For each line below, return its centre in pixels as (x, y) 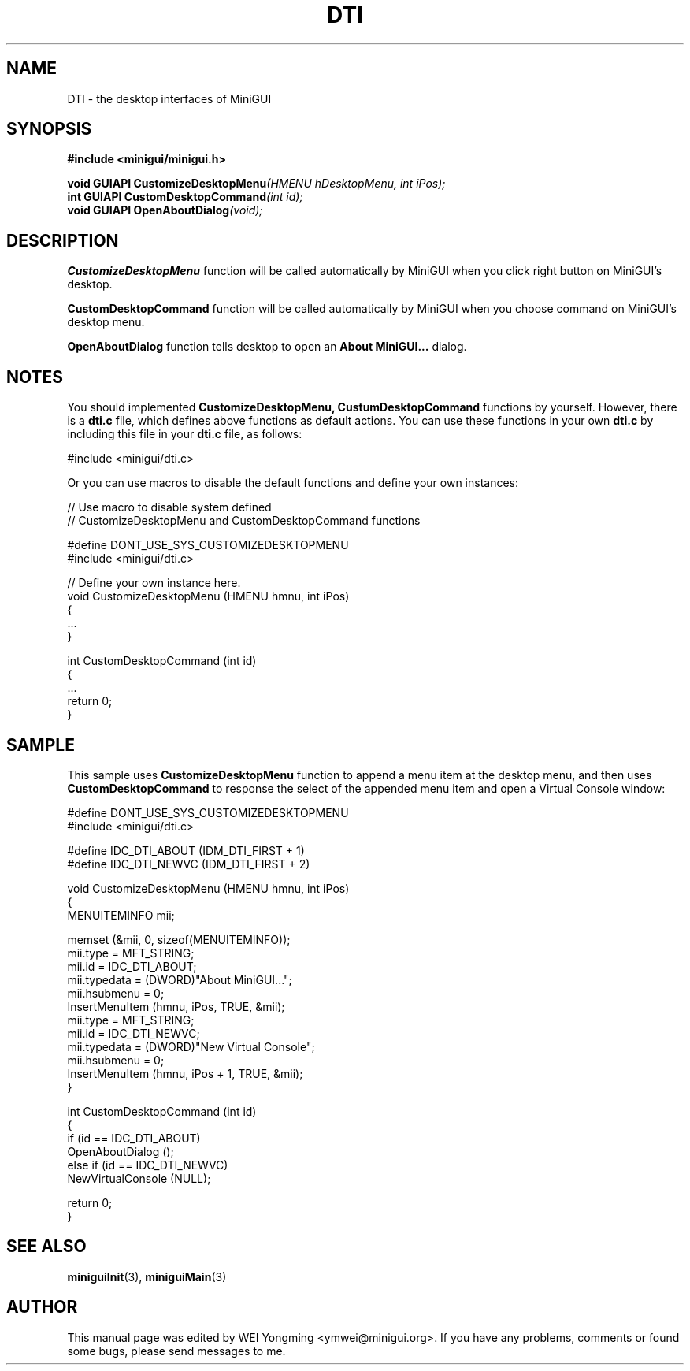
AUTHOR (42, 1307)
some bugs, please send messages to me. (176, 1351)
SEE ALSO (46, 1247)
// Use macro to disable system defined (169, 507)
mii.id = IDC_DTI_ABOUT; (132, 966)
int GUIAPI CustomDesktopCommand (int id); (185, 197)
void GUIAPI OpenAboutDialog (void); (165, 210)
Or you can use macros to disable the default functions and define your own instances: (293, 483)
